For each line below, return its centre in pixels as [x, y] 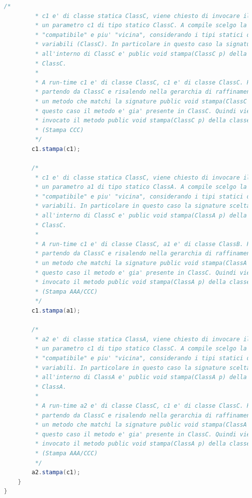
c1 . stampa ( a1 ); [56, 311]
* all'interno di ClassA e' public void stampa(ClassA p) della [141, 377]
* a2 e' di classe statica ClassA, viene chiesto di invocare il [143, 339]
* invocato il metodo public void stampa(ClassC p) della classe [143, 121]
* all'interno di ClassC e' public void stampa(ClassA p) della [141, 216]
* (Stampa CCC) [59, 130]
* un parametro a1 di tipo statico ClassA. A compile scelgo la [141, 187]
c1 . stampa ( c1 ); [56, 149]
